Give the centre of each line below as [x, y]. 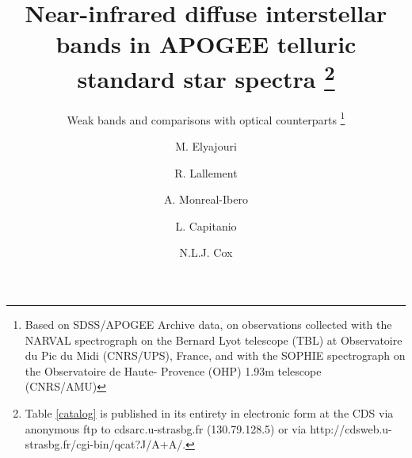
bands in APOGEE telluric [206, 44]
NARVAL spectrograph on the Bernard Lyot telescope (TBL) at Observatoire [214, 340]
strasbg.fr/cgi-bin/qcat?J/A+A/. [105, 444]
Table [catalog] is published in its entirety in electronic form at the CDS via [209, 413]
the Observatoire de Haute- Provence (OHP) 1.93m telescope [173, 370]
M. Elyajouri [206, 146]
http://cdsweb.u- [351, 428]
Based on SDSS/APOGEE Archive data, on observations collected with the [208, 324]
